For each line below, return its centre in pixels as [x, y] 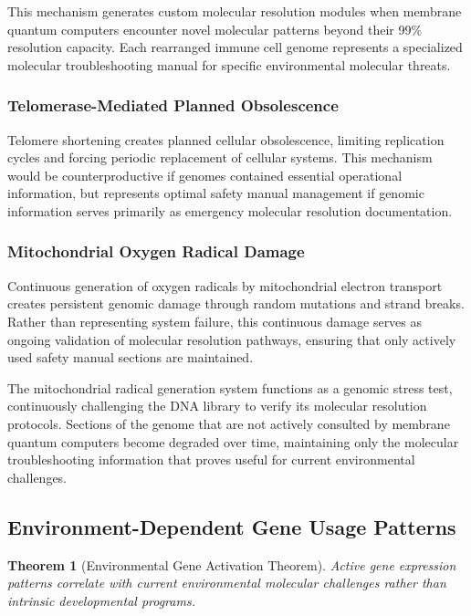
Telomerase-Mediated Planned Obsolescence [173, 105]
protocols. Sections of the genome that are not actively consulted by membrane [229, 423]
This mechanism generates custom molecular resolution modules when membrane [235, 11]
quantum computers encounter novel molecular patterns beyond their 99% [215, 29]
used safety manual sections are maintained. [131, 357]
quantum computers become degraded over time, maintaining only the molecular [233, 441]
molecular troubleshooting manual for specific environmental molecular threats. [229, 64]
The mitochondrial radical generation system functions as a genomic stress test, [230, 387]
